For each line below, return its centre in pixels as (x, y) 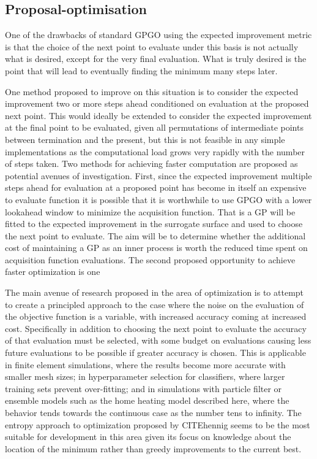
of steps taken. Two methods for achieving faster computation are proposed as (151, 164)
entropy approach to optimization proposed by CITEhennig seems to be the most (158, 424)
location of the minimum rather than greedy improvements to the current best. (153, 448)
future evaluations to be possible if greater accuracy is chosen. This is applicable (155, 353)
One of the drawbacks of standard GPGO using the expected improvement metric (158, 35)
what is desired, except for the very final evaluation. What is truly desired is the (156, 59)
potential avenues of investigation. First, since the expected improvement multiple (158, 175)
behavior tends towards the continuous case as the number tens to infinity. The (153, 413)
